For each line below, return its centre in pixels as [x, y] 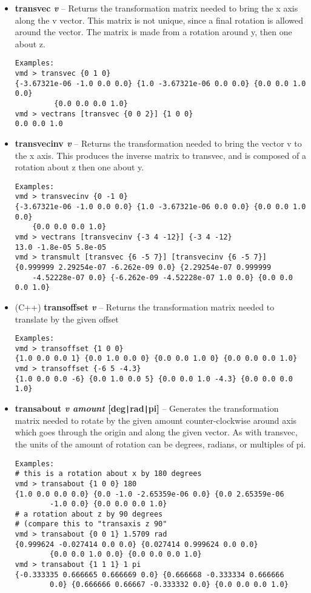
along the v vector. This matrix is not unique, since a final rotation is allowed [159, 20]
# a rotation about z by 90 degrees [89, 514]
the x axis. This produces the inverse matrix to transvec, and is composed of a [160, 155]
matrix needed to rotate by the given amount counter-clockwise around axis [156, 420]
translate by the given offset [67, 319]
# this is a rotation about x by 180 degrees [108, 474]
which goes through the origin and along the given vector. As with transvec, [156, 432]
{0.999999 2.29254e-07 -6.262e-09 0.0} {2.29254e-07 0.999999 [143, 267]
